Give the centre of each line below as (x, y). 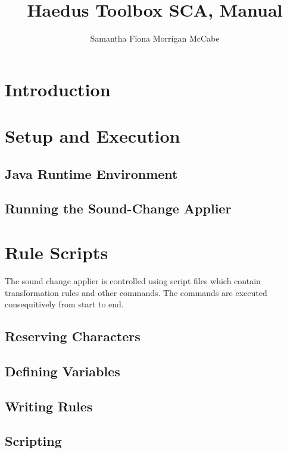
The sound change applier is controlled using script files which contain (133, 280)
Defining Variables (63, 371)
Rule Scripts (57, 252)
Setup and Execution (93, 136)
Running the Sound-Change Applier (118, 208)
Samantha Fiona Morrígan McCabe (155, 38)
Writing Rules (49, 406)
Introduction (58, 89)
